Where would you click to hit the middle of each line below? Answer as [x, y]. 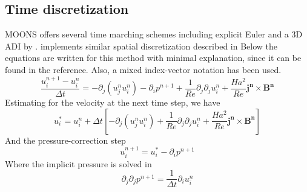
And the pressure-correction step [65, 140]
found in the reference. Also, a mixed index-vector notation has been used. [143, 69]
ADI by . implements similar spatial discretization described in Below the [141, 46]
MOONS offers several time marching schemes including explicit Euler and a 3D [154, 34]
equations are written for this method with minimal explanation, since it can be [153, 58]
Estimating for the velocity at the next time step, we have [113, 102]
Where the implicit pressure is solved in [78, 163]
